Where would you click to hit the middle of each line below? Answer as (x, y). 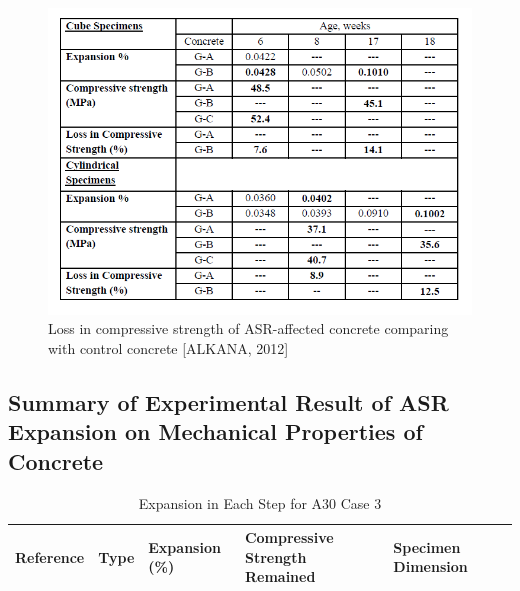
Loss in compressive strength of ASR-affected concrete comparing (248, 328)
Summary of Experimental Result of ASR (228, 401)
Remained (280, 576)
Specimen (427, 546)
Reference (50, 556)
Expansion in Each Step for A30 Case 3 (260, 502)
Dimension (430, 566)
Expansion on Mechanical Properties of (215, 431)
